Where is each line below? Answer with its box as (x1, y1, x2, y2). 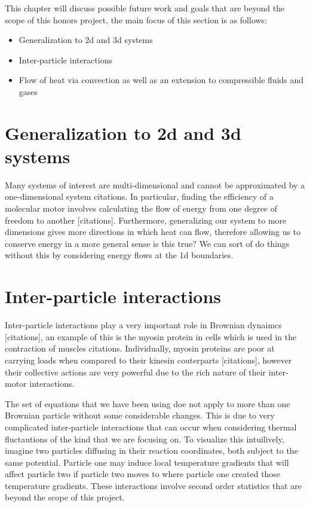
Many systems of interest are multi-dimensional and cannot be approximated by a (5, 178, 305, 191)
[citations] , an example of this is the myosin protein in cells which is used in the (5, 330, 297, 343)
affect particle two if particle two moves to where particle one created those (5, 468, 281, 480)
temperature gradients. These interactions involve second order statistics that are (5, 479, 302, 491)
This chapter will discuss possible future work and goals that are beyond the (5, 2, 285, 14)
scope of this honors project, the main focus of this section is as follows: (5, 13, 268, 26)
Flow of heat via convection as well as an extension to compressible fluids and (19, 74, 304, 86)
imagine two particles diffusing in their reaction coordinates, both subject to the (5, 444, 298, 457)
